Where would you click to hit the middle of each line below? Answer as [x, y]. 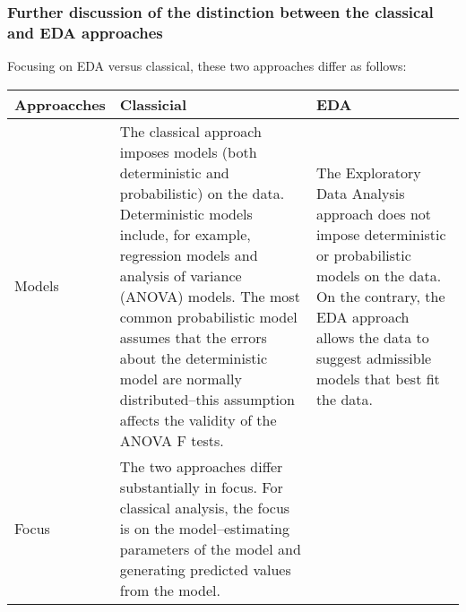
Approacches [60, 104]
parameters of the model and [210, 548]
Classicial [153, 104]
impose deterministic [381, 234]
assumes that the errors [193, 337]
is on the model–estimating [204, 528]
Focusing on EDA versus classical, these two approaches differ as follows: [207, 66]
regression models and [189, 254]
